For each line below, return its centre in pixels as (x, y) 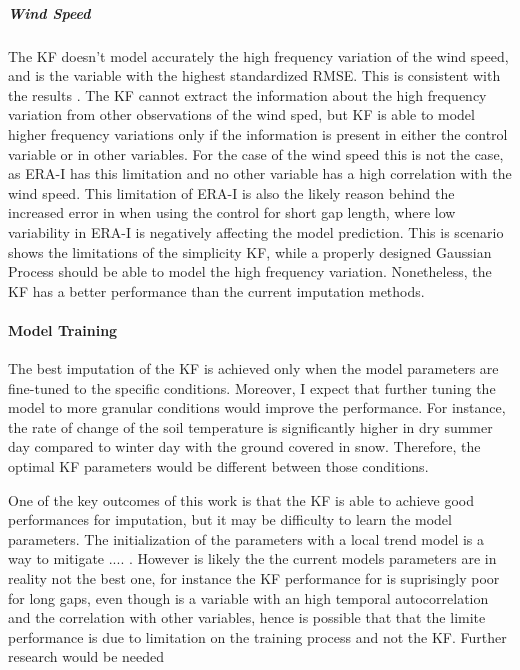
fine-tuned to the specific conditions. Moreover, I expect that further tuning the (252, 387)
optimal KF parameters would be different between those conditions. (218, 466)
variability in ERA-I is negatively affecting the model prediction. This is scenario (256, 231)
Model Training (63, 329)
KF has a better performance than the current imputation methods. (216, 290)
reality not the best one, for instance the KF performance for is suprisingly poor (254, 578)
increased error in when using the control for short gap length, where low (232, 212)
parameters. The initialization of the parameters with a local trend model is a (246, 538)
